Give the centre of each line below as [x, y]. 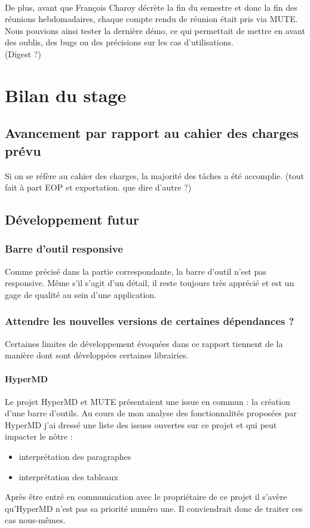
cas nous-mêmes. [35, 520]
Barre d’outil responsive [64, 249]
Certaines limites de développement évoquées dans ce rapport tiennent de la [144, 343]
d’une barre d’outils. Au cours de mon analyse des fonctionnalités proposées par [151, 413]
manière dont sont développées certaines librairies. [97, 355]
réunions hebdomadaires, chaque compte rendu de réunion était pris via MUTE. [151, 19]
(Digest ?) [23, 53]
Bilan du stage [66, 95]
